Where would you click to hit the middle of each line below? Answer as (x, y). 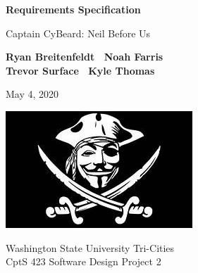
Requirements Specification (73, 9)
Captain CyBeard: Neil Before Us (78, 33)
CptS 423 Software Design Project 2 (83, 261)
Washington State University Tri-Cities (90, 247)
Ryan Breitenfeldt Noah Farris (85, 57)
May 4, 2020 (32, 94)
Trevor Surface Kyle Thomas (80, 70)
